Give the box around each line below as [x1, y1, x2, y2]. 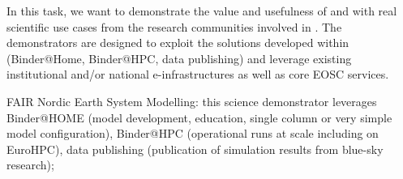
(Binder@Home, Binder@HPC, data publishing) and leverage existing [6, 49, 352, 66]
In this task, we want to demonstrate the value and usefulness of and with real [6, 2, 397, 19]
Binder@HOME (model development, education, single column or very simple [6, 109, 392, 126]
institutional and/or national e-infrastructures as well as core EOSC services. [6, 66, 389, 83]
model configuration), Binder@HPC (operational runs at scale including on [6, 125, 379, 142]
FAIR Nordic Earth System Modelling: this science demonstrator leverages [6, 92, 377, 109]
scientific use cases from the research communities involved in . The [6, 18, 342, 35]
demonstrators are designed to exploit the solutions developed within [6, 34, 349, 51]
